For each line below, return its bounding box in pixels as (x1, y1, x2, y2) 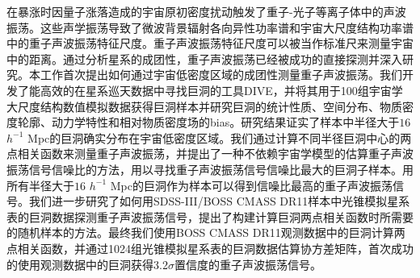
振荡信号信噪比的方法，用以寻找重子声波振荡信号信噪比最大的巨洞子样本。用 (6, 160, 414, 177)
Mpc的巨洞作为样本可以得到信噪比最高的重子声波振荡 (110, 176, 393, 193)
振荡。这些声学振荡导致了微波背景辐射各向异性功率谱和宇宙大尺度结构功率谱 (6, 19, 414, 35)
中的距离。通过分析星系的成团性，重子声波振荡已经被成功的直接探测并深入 (6, 50, 402, 67)
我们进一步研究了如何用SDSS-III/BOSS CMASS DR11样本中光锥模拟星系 (28, 193, 410, 210)
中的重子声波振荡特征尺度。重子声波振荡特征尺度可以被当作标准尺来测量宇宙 (6, 35, 414, 52)
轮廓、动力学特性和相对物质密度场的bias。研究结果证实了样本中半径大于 (17, 114, 400, 131)
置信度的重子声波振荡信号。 (174, 255, 321, 272)
